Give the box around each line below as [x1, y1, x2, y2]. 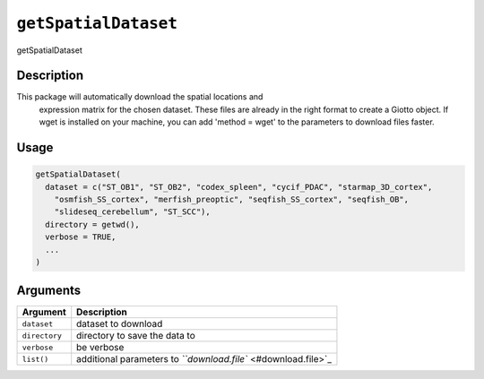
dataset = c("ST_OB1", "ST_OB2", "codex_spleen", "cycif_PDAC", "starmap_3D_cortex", [45, 182, 433, 192]
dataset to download [76, 318, 163, 331]
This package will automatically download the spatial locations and [16, 91, 264, 102]
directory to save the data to [76, 330, 196, 342]
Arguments [16, 283, 82, 298]
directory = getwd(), [45, 220, 141, 229]
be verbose [76, 341, 125, 354]
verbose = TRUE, [45, 232, 117, 242]
